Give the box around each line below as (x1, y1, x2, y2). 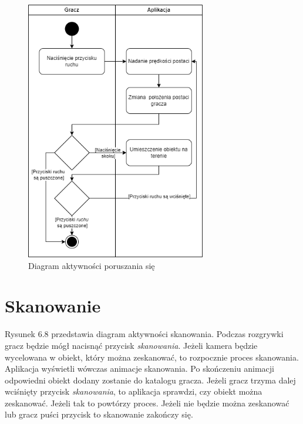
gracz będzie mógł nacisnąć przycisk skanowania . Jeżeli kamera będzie (5, 339, 258, 351)
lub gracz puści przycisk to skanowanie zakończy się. (5, 408, 193, 420)
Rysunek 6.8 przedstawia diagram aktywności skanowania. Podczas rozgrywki (5, 328, 284, 340)
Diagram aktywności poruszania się (28, 259, 155, 271)
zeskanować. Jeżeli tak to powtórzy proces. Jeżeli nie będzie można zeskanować (5, 396, 289, 409)
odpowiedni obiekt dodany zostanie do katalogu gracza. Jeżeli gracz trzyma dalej (5, 373, 296, 386)
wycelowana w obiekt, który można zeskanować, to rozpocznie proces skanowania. (5, 351, 299, 363)
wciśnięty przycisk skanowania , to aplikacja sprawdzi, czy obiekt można (5, 385, 262, 398)
